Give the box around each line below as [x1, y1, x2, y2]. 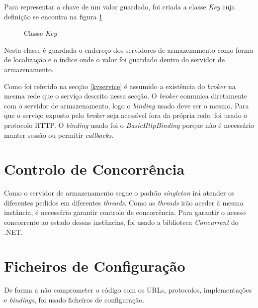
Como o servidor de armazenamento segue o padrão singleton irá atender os [4, 188, 235, 198]
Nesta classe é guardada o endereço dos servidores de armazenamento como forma [4, 44, 254, 55]
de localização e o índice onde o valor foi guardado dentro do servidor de [4, 54, 225, 65]
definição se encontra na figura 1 [4, 11, 103, 21]
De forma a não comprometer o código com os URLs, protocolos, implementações [4, 285, 252, 295]
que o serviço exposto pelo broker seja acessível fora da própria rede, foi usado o [4, 110, 248, 120]
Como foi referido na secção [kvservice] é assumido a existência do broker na [4, 81, 236, 91]
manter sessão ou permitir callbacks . [4, 129, 114, 140]
